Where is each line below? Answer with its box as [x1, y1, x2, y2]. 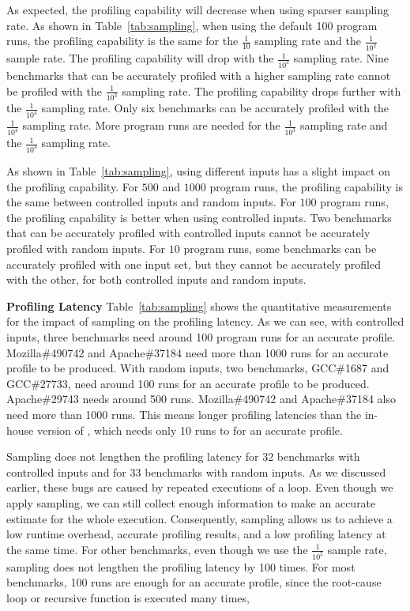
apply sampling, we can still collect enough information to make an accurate [6, 494, 376, 511]
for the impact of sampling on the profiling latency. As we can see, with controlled [6, 313, 404, 330]
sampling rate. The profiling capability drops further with [122, 82, 401, 99]
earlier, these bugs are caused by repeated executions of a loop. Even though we [6, 479, 393, 496]
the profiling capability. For [6, 178, 139, 194]
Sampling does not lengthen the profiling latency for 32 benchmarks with [6, 448, 360, 465]
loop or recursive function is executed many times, [6, 589, 250, 605]
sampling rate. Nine [293, 50, 389, 66]
